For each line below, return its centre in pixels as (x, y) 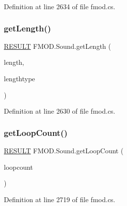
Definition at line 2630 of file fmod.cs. (60, 111)
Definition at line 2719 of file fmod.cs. (60, 199)
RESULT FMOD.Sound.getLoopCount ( (64, 150)
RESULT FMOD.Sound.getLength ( (57, 46)
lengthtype (20, 78)
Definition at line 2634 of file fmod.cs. (60, 6)
